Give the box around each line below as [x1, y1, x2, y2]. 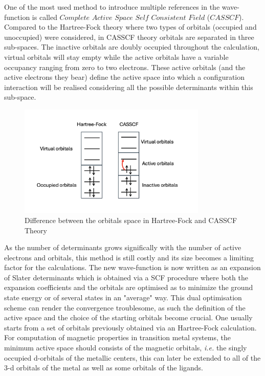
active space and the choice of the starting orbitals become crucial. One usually [4, 312, 253, 323]
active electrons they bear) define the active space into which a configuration [4, 72, 245, 82]
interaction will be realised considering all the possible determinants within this [4, 81, 253, 92]
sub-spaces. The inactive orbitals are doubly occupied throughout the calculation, [4, 41, 260, 52]
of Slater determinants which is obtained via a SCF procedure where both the [4, 272, 248, 282]
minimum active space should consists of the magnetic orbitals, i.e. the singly [4, 342, 247, 353]
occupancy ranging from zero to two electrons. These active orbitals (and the [4, 61, 246, 72]
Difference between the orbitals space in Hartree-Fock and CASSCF [25, 214, 237, 225]
